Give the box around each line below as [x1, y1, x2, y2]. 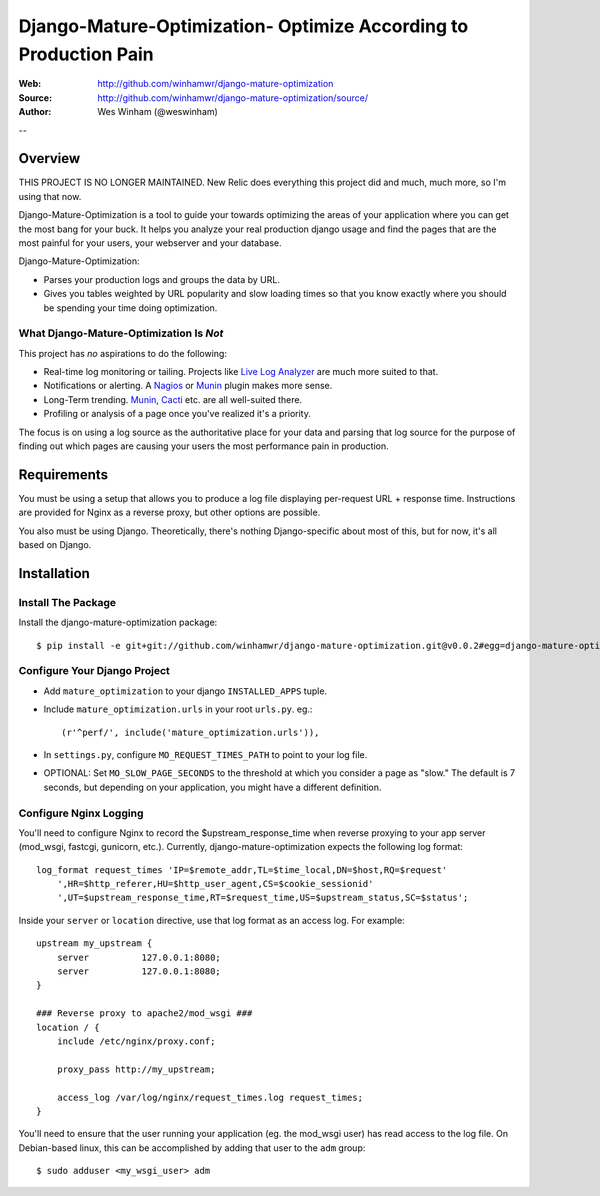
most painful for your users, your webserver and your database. [18, 236, 282, 249]
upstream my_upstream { [36, 938, 153, 949]
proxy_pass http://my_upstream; [56, 1063, 216, 1075]
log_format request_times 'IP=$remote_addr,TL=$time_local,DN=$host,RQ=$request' [36, 864, 448, 875]
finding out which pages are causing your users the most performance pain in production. [18, 440, 389, 452]
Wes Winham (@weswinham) [97, 106, 219, 118]
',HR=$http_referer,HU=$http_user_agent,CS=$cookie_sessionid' [56, 878, 374, 890]
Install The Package [18, 595, 117, 609]
